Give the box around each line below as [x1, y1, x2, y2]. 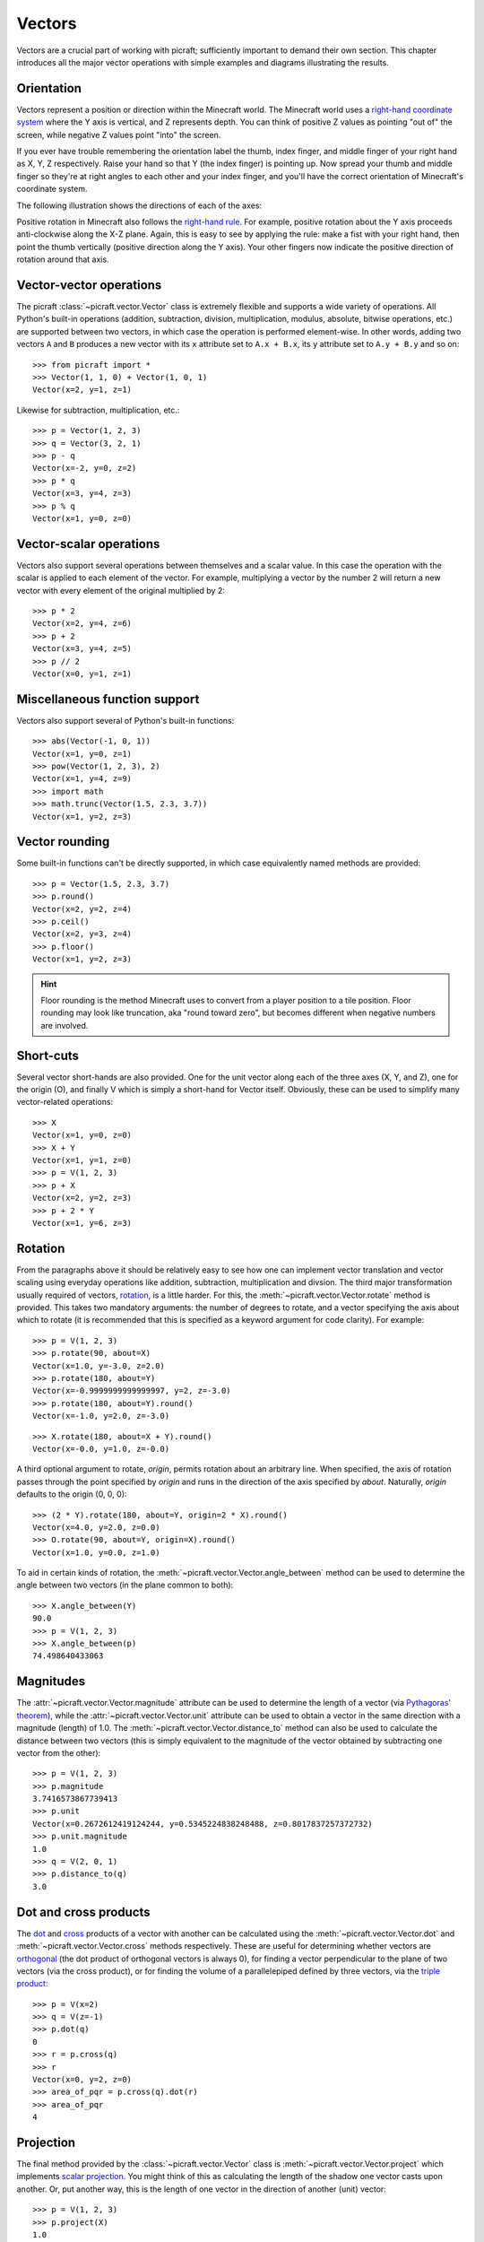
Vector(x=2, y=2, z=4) [32, 904, 133, 914]
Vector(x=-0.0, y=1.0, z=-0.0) [32, 1444, 170, 1454]
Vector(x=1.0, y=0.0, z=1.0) [32, 1547, 160, 1558]
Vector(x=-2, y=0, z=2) [32, 463, 137, 474]
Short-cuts [16, 1047, 80, 1063]
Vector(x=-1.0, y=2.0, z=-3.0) [32, 1411, 170, 1421]
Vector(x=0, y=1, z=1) [32, 668, 133, 679]
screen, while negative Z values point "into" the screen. [16, 129, 221, 140]
